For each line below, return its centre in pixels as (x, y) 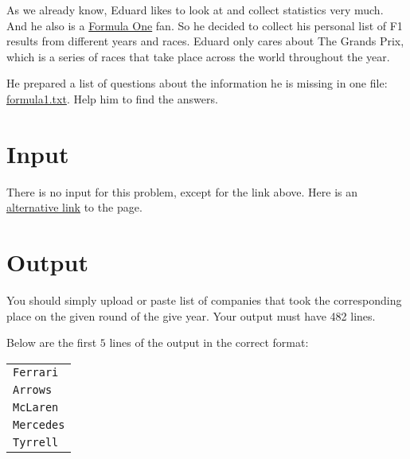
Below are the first (52, 342)
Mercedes (39, 424)
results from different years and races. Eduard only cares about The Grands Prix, (205, 41)
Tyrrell (36, 442)
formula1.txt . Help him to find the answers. (112, 98)
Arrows (33, 389)
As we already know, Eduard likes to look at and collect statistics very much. (195, 10)
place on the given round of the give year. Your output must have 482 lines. (191, 315)
